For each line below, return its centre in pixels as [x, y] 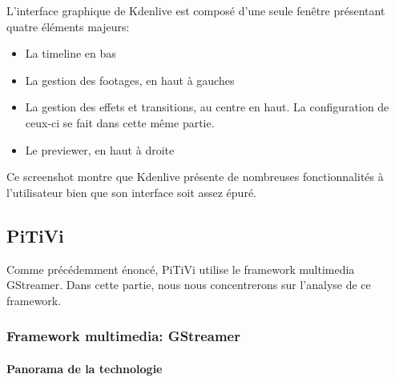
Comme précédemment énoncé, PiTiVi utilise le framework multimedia [181, 269]
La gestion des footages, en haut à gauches [130, 80]
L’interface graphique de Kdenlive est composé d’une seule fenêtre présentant [196, 10]
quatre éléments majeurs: [68, 26]
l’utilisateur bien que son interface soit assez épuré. [131, 192]
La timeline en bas [71, 53]
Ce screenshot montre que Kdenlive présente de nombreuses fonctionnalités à [195, 177]
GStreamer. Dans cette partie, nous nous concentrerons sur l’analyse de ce [189, 285]
